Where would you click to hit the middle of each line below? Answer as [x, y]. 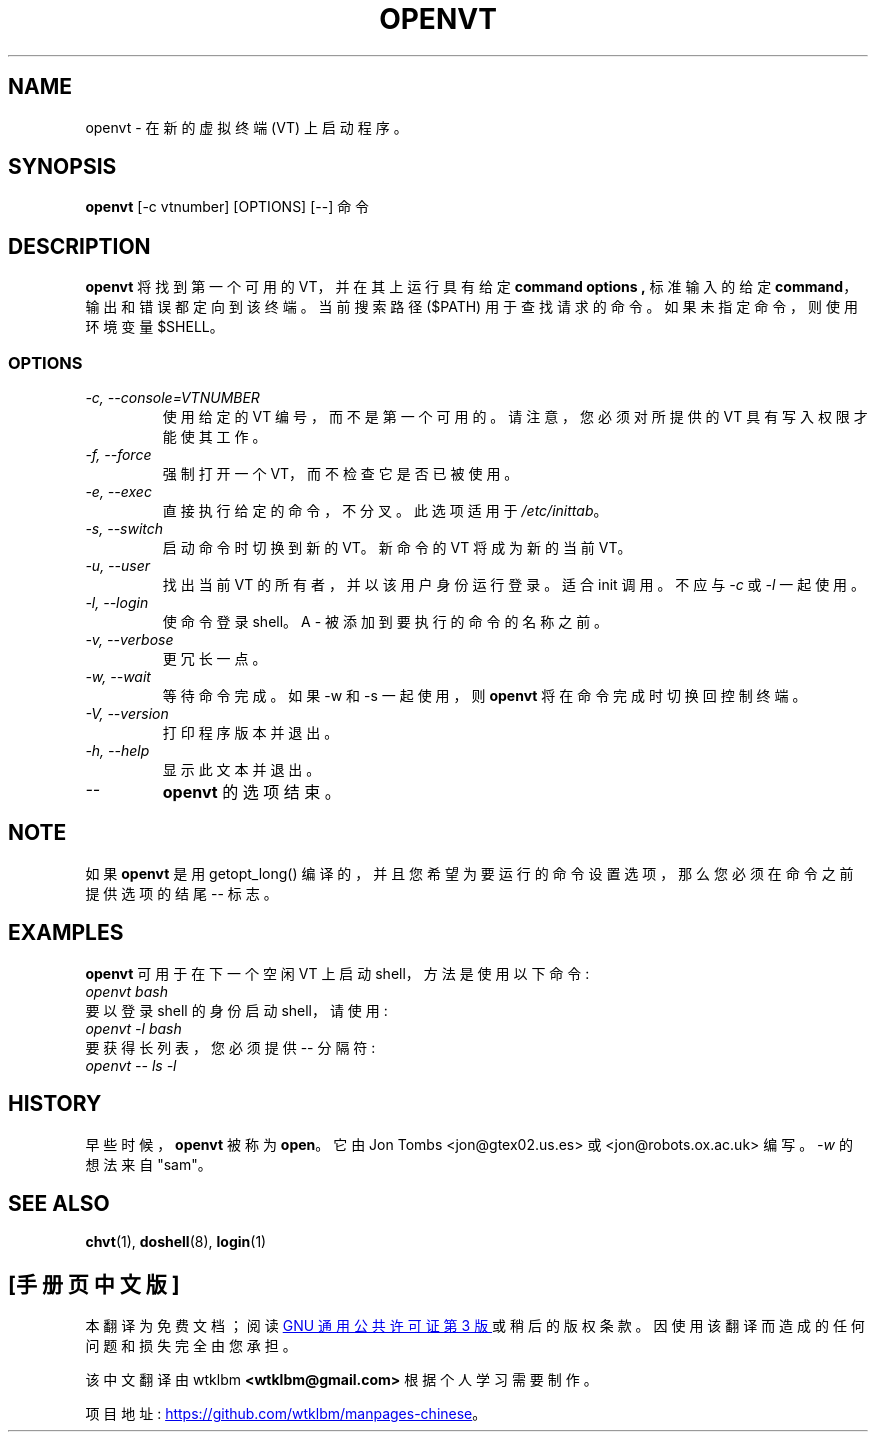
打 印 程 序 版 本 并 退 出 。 [250, 733]
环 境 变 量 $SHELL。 [154, 327]
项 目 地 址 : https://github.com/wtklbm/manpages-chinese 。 [286, 1414]
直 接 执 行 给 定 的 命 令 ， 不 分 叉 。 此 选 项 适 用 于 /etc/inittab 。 [385, 511]
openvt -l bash [133, 1028]
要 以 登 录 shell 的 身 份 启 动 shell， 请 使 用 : [236, 1010]
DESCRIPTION [79, 246]
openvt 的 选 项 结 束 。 [251, 792]
